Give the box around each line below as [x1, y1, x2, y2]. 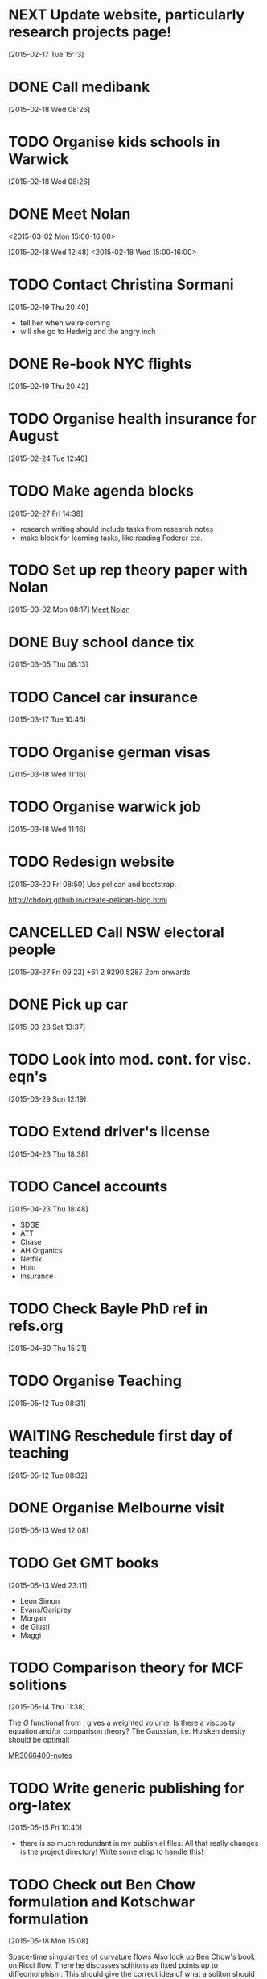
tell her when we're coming [19, 317, 111, 328]
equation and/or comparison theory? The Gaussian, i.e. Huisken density [8, 1726, 247, 1736]
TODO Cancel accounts [8, 1178, 168, 1196]
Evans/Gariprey [19, 1605, 72, 1614]
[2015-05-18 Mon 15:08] [8, 1936, 88, 1946]
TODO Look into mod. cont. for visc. [8, 1051, 252, 1069]
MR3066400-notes [8, 1751, 72, 1760]
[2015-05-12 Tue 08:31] [8, 1398, 87, 1408]
